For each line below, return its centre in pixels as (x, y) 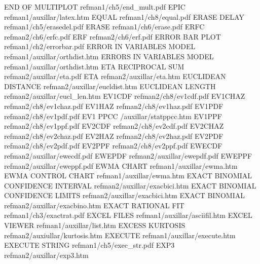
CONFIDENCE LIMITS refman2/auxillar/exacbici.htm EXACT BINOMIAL (124, 195)
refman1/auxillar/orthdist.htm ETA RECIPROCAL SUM (94, 66)
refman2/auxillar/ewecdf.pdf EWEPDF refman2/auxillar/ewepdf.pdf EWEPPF (128, 155)
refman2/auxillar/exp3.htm (46, 255)
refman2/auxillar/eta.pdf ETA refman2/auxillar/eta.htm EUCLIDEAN (115, 76)
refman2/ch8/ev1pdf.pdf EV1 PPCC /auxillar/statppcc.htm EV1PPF (113, 116)
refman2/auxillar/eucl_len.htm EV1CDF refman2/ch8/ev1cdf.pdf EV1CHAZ (125, 96)
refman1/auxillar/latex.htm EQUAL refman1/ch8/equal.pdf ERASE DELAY (124, 16)
